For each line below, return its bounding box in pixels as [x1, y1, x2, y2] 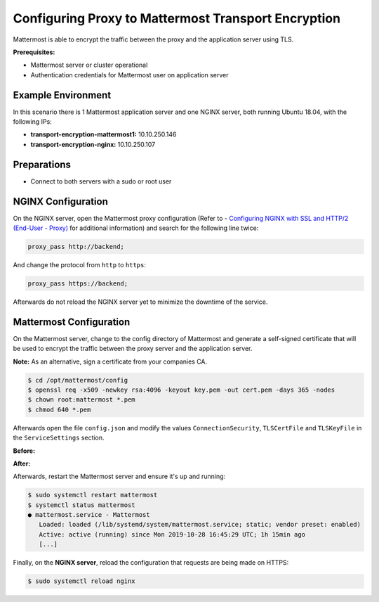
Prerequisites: [13, 48, 55, 56]
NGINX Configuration [13, 196, 108, 207]
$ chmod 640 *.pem [27, 405, 91, 414]
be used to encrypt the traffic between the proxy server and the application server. [13, 345, 253, 353]
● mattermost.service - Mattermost [27, 511, 150, 519]
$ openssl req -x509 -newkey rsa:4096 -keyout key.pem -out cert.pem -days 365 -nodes [27, 386, 335, 394]
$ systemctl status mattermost [27, 501, 136, 509]
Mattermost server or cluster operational [30, 60, 148, 70]
